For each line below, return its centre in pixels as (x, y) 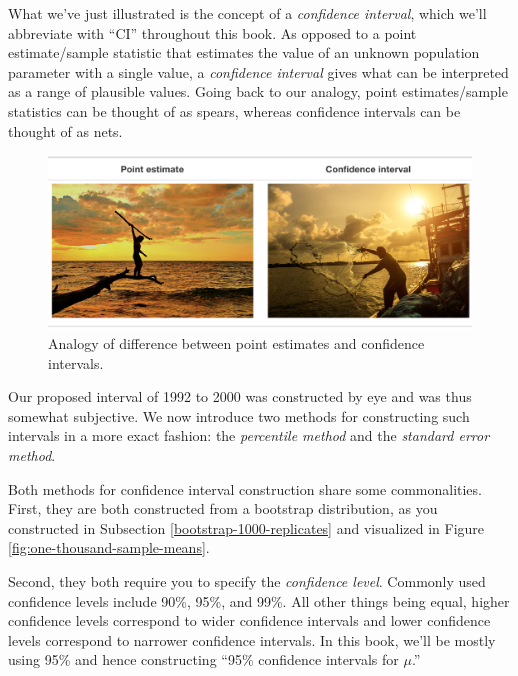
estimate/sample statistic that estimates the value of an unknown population (244, 52)
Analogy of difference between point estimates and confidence (236, 343)
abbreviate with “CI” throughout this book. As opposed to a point (212, 32)
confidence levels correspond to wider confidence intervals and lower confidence (249, 620)
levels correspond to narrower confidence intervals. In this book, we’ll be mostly (252, 639)
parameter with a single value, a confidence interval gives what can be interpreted (258, 71)
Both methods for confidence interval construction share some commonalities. (245, 488)
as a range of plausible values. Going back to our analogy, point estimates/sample (258, 91)
